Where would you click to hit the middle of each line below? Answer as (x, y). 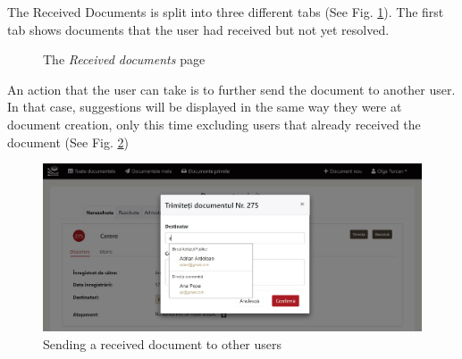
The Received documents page (124, 59)
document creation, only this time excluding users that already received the (214, 124)
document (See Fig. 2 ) (68, 142)
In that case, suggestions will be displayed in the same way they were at (205, 107)
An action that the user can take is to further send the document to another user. (231, 89)
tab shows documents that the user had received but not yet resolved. (198, 29)
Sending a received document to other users (163, 343)
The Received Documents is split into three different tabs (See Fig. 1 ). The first (226, 12)
